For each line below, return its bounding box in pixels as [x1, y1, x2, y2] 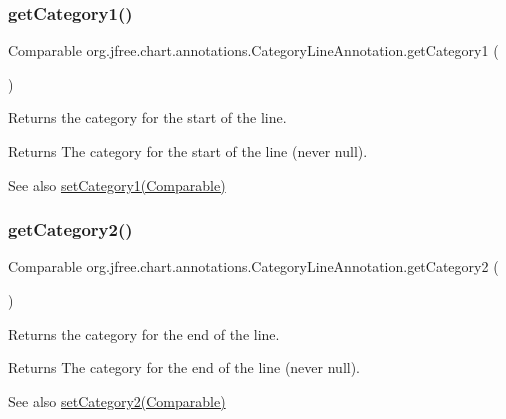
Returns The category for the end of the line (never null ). [8, 357, 361, 378]
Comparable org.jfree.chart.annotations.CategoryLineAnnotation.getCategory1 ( [8, 40, 499, 61]
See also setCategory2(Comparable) [8, 390, 226, 411]
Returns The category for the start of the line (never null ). [8, 141, 368, 161]
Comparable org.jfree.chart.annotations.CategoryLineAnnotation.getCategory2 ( [8, 256, 499, 277]
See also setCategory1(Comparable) [8, 174, 226, 195]
